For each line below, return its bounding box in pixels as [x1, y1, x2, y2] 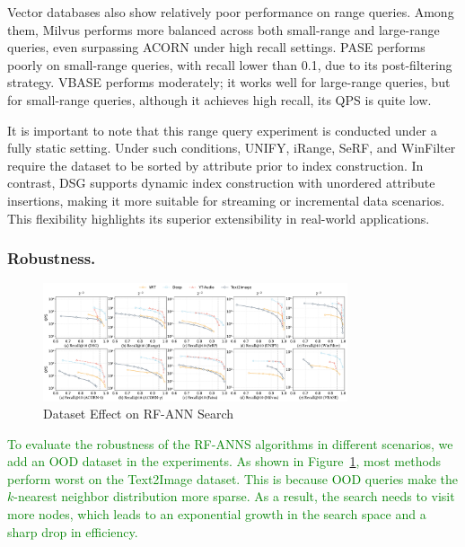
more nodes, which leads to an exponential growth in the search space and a [7, 505, 426, 524]
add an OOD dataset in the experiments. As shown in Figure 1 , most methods [7, 452, 442, 471]
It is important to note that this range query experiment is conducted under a [7, 120, 437, 139]
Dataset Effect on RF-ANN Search [43, 404, 234, 423]
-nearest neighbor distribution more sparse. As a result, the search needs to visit [13, 487, 455, 506]
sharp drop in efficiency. [7, 522, 138, 541]
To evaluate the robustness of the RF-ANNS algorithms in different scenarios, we [7, 434, 453, 453]
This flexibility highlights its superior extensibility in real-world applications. [7, 208, 430, 227]
